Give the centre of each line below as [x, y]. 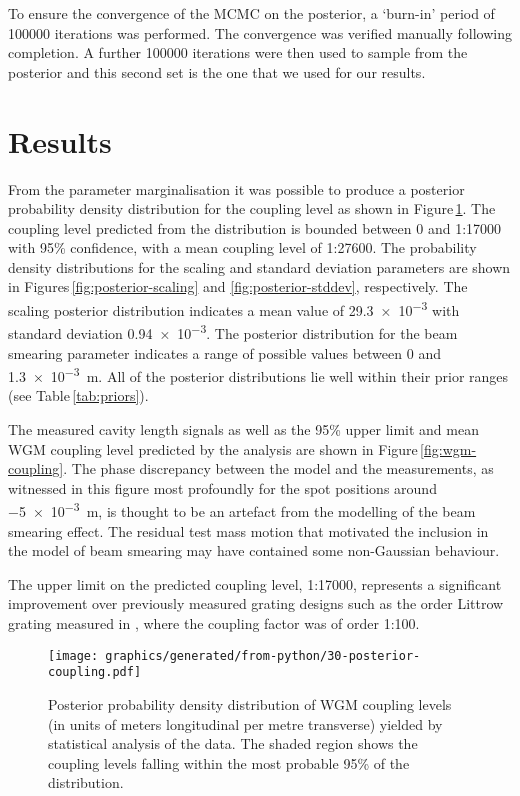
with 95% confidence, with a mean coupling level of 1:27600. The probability [242, 247]
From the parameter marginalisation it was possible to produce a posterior [236, 188]
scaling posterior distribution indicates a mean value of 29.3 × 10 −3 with [234, 308]
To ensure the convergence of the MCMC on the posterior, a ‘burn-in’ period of [251, 13]
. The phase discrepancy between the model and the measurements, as [278, 468]
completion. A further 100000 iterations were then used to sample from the [238, 52]
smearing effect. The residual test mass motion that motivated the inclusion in [248, 530]
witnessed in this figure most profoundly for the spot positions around [222, 487]
